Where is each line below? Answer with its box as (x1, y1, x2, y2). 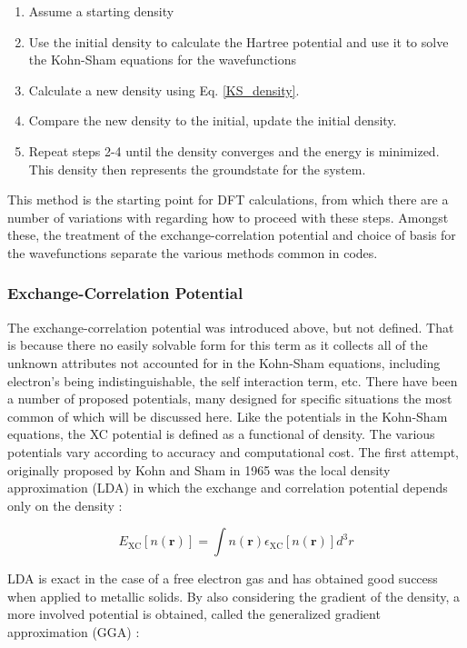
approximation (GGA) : (7, 623, 140, 642)
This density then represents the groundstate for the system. (28, 159, 366, 178)
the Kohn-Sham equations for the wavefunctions (28, 50, 297, 69)
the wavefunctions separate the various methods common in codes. (7, 243, 378, 262)
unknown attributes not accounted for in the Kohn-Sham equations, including (7, 353, 441, 372)
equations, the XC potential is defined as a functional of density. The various (7, 424, 435, 444)
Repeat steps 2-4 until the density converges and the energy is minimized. (28, 141, 440, 160)
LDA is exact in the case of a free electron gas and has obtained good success (7, 569, 438, 588)
